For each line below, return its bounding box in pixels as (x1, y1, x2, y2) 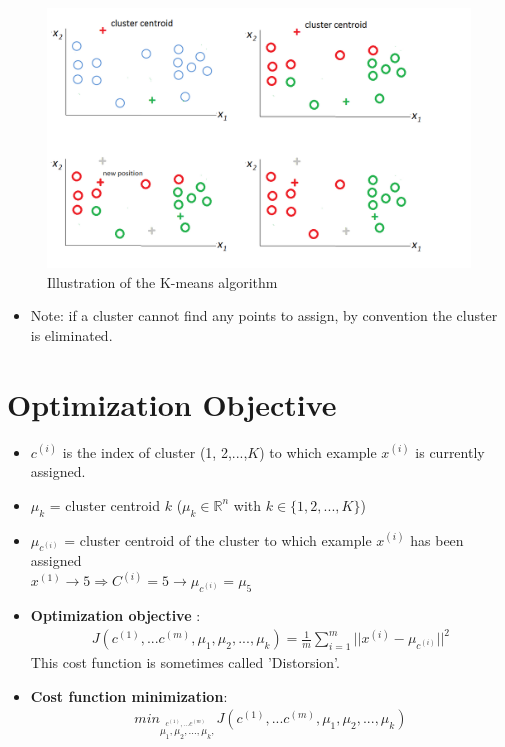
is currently (415, 441, 485, 462)
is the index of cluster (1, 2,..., (62, 441, 248, 462)
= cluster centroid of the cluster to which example (64, 529, 372, 550)
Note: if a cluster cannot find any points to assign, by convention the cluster (30, 305, 498, 326)
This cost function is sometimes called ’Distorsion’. (30, 652, 340, 673)
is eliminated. (30, 324, 113, 345)
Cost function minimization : (30, 685, 228, 706)
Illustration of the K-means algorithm (47, 271, 278, 292)
